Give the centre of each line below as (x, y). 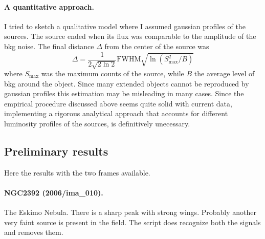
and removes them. (34, 232)
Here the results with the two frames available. (77, 172)
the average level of (224, 73)
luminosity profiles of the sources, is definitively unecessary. (97, 123)
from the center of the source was (157, 46)
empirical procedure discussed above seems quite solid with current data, (118, 103)
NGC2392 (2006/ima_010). (54, 192)
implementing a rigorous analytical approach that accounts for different (116, 113)
